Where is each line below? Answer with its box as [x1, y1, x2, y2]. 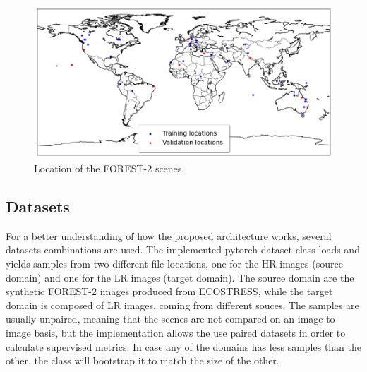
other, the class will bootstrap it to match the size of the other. [6, 353, 279, 368]
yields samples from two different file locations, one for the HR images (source [6, 256, 343, 271]
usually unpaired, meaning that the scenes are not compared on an [6, 311, 295, 326]
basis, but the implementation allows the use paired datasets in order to [34, 325, 346, 340]
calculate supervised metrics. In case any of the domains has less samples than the [6, 339, 361, 354]
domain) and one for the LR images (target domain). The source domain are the [6, 270, 354, 284]
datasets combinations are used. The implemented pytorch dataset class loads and [6, 242, 360, 257]
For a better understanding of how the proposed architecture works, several [6, 228, 332, 243]
